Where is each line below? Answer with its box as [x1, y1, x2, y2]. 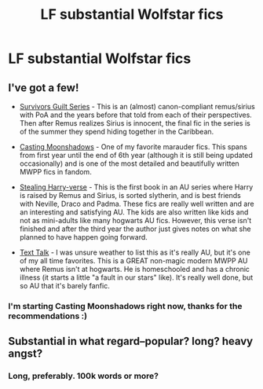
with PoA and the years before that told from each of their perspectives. [19, 110, 253, 119]
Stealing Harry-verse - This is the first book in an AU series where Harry [19, 182, 254, 192]
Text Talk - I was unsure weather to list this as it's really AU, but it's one [19, 248, 251, 257]
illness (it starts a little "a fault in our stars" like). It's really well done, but [19, 273, 254, 282]
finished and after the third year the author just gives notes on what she [19, 224, 251, 233]
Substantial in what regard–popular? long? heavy [8, 335, 254, 348]
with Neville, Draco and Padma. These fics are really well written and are [19, 199, 254, 208]
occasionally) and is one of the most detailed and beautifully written [19, 159, 239, 168]
